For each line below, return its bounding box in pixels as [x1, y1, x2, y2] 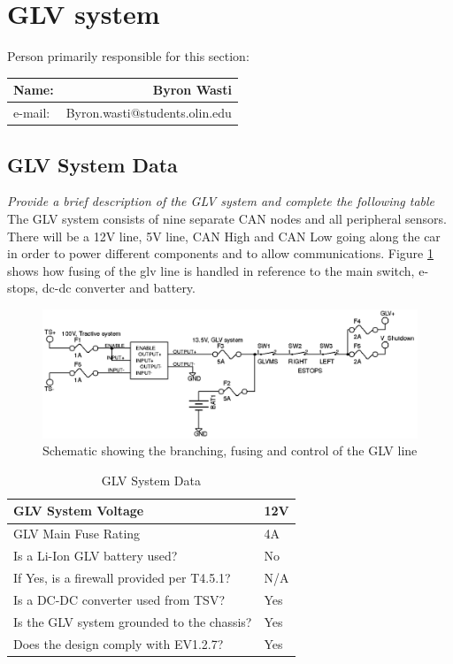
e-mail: [13, 103, 50, 122]
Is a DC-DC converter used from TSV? [13, 590, 226, 608]
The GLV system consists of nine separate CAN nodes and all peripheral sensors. [7, 209, 448, 227]
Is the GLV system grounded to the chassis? [13, 612, 252, 630]
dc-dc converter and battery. [42, 279, 196, 297]
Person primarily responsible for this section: [7, 47, 250, 65]
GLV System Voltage [13, 501, 144, 520]
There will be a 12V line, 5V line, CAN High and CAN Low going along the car [7, 226, 441, 245]
